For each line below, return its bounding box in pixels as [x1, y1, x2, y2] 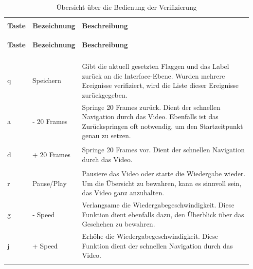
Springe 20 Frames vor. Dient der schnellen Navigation [82, 145, 245, 155]
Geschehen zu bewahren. [82, 219, 155, 229]
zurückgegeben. [82, 89, 127, 100]
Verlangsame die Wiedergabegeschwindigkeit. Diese [82, 200, 235, 210]
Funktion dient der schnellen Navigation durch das [82, 240, 233, 250]
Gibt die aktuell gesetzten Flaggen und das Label [82, 61, 229, 71]
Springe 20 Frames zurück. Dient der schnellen [82, 102, 220, 112]
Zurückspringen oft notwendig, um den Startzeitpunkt [82, 121, 243, 131]
